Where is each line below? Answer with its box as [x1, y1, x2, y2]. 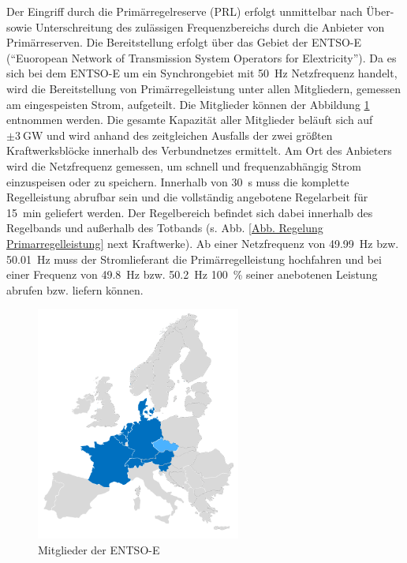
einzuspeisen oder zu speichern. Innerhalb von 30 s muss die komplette [6, 173, 349, 190]
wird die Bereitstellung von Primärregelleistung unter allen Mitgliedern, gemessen [6, 80, 401, 96]
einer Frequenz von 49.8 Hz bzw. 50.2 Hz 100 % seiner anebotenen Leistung [6, 266, 378, 283]
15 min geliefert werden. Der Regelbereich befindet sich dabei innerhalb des [6, 204, 373, 220]
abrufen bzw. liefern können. [6, 281, 144, 298]
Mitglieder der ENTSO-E [38, 541, 160, 557]
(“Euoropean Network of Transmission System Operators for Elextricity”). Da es [6, 49, 397, 66]
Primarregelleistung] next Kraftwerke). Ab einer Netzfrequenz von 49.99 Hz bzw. [6, 235, 399, 251]
